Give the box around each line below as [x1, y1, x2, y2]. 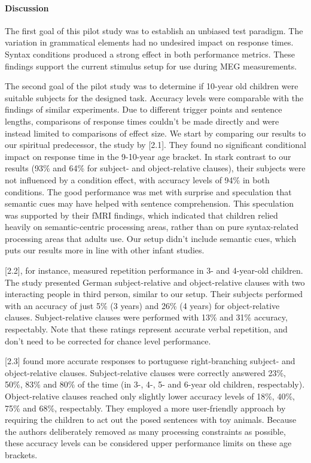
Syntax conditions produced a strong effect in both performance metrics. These [5, 47, 295, 60]
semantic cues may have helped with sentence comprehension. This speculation [5, 197, 294, 210]
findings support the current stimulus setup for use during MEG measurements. [5, 59, 297, 72]
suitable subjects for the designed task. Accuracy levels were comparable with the [5, 91, 304, 104]
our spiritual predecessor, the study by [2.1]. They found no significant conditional [5, 138, 306, 151]
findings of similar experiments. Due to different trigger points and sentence [5, 103, 282, 116]
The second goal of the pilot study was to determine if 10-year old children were [5, 80, 298, 92]
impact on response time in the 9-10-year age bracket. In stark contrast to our [5, 150, 291, 162]
